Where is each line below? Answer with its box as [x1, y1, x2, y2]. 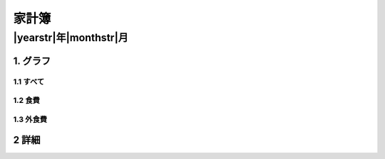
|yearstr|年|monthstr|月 [13, 31, 128, 44]
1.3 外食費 [13, 114, 48, 124]
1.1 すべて [13, 77, 45, 87]
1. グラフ [13, 55, 51, 67]
